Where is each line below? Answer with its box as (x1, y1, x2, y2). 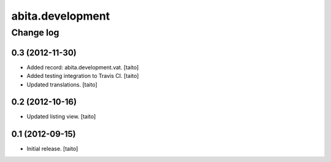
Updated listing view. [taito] (26, 113, 96, 120)
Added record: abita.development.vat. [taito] (26, 63, 139, 71)
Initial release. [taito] (26, 145, 78, 153)
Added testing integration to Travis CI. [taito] (26, 72, 139, 80)
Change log (11, 27, 59, 38)
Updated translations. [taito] (26, 80, 97, 88)
